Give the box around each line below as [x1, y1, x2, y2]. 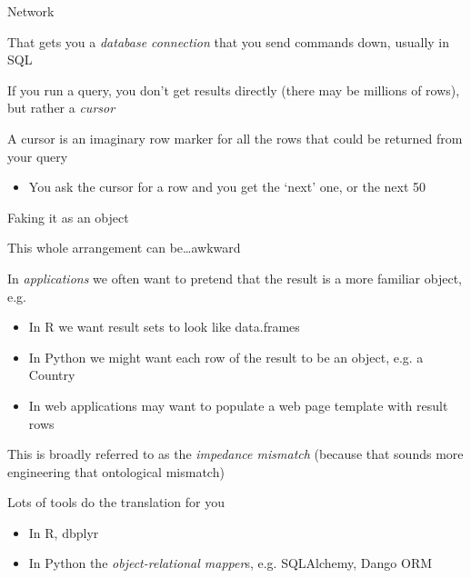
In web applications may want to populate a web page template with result [28, 395, 448, 414]
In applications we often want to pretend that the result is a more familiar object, [7, 268, 462, 287]
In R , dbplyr [28, 523, 99, 542]
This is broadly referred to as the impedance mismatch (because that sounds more [7, 444, 464, 463]
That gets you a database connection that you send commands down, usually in [7, 32, 450, 51]
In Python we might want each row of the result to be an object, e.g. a [28, 347, 424, 366]
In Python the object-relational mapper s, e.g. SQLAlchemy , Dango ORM [28, 553, 433, 573]
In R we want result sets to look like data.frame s [28, 317, 300, 336]
